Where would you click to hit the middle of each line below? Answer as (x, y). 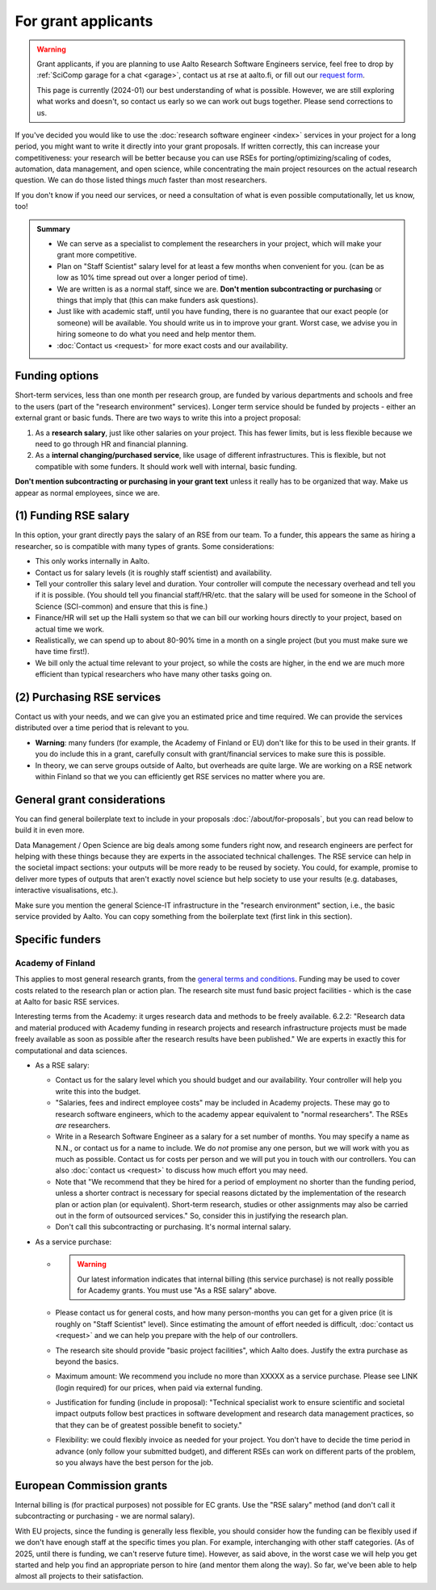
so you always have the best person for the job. (134, 1462)
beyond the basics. (87, 1361)
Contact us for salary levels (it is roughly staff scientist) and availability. (153, 573)
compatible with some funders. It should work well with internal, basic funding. (166, 466)
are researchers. (83, 1125)
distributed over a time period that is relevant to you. (102, 728)
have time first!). (62, 652)
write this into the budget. (98, 1091)
